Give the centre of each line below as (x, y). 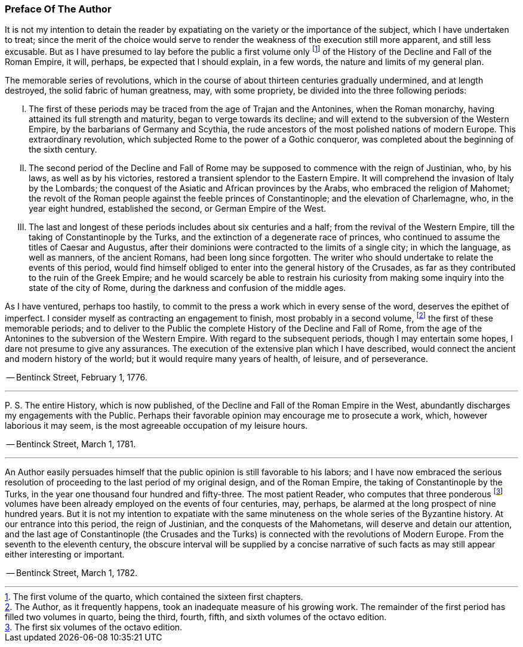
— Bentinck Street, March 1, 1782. (72, 573)
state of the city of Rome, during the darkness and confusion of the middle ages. (187, 288)
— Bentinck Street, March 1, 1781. (71, 444)
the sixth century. (63, 150)
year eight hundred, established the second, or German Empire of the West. (178, 209)
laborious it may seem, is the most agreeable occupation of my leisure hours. (156, 425)
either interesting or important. (65, 555)
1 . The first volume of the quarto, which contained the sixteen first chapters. (154, 597)
